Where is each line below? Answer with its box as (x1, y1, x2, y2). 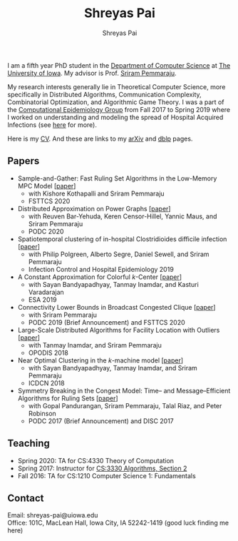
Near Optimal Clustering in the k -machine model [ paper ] (17, 355, 184, 365)
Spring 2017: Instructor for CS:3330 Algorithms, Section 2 (17, 464, 187, 472)
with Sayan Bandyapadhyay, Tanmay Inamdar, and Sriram (28, 363, 197, 372)
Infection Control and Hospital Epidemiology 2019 (28, 265, 175, 273)
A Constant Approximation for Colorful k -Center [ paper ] (17, 273, 182, 281)
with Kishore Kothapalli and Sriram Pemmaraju (28, 189, 165, 198)
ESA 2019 (28, 295, 57, 304)
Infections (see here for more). (7, 120, 98, 129)
